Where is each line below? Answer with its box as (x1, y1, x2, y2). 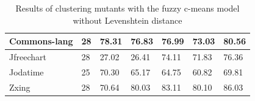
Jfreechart (9, 50, 46, 63)
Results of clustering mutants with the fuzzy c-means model (15, 2, 240, 14)
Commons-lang (9, 35, 73, 47)
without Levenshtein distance (73, 13, 182, 26)
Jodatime (9, 65, 44, 78)
